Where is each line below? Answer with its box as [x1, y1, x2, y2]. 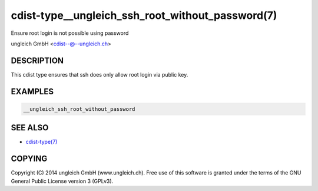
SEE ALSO [11, 123, 49, 133]
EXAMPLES [11, 86, 54, 97]
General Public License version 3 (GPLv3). [11, 177, 114, 185]
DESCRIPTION [11, 55, 64, 65]
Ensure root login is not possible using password [11, 29, 129, 37]
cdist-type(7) [25, 139, 58, 146]
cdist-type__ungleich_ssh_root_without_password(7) [11, 9, 277, 22]
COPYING [11, 154, 48, 164]
